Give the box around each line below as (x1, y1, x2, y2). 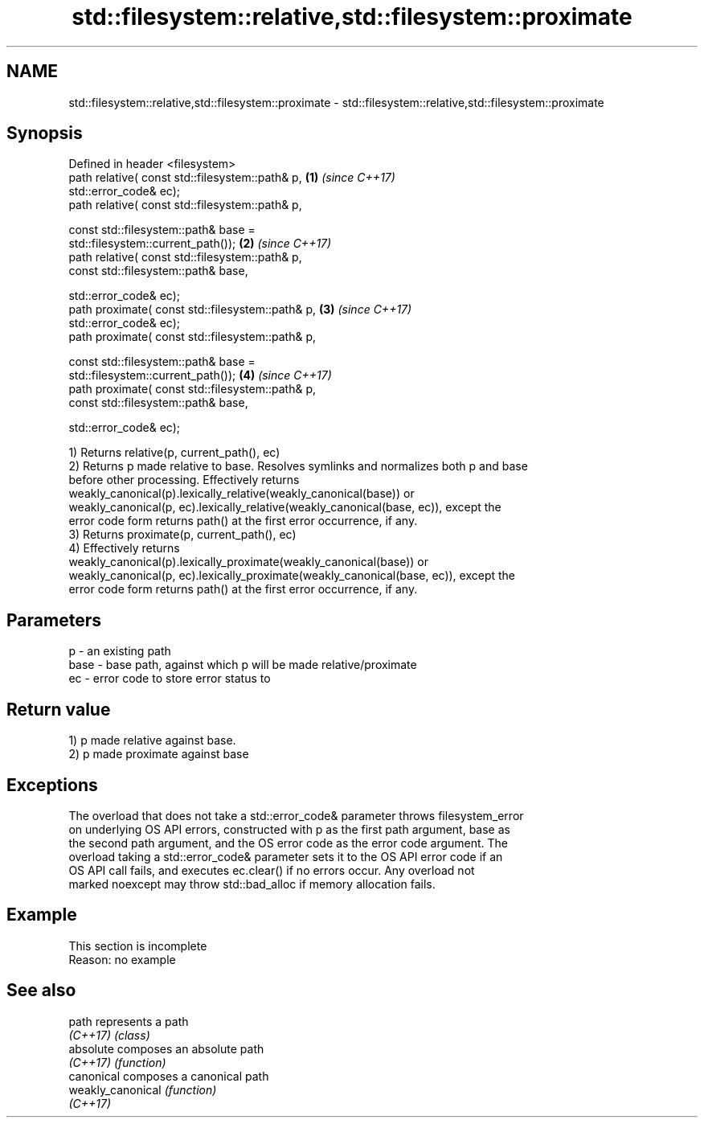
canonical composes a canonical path (68, 1069, 269, 1083)
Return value (6, 699, 111, 720)
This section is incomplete (68, 938, 207, 953)
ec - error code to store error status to (68, 671, 271, 686)
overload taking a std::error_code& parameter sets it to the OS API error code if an (68, 849, 503, 864)
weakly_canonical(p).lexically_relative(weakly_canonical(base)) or (68, 486, 415, 501)
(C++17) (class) (68, 1028, 150, 1042)
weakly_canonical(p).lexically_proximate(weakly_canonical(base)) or (68, 555, 428, 569)
